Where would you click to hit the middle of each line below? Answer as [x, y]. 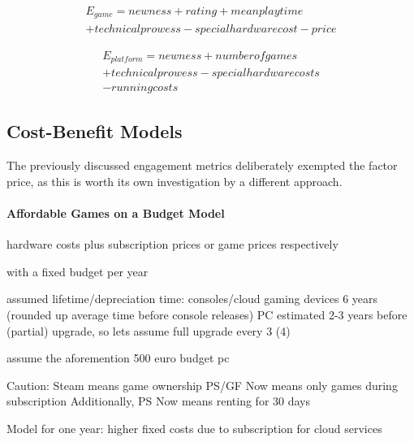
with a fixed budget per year [78, 271]
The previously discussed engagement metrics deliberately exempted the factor [202, 165]
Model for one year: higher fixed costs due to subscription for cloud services [194, 428]
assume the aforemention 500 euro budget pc [118, 358]
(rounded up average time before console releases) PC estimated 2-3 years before [207, 315]
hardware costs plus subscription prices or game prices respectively [172, 244]
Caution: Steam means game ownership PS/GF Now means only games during [202, 385]
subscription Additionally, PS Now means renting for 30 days [158, 401]
